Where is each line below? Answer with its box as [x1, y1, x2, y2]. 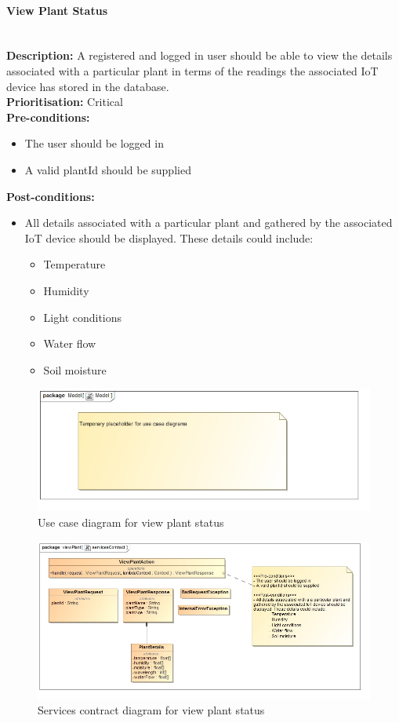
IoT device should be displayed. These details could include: [24, 229, 314, 246]
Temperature [43, 256, 106, 272]
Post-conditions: [6, 188, 95, 204]
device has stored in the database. [6, 78, 169, 94]
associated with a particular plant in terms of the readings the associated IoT [6, 62, 379, 79]
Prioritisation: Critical [6, 93, 123, 110]
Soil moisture [43, 361, 107, 378]
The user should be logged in [24, 135, 164, 152]
